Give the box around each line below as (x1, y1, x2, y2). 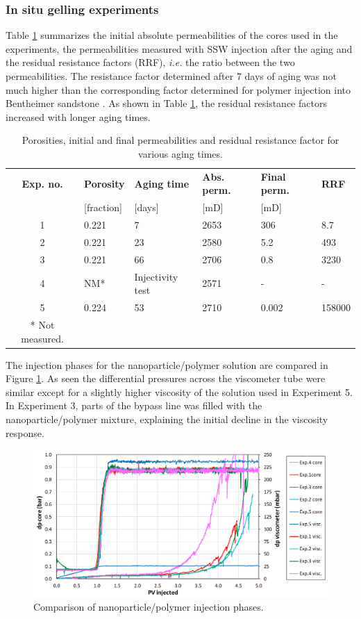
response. (6, 425, 44, 440)
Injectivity (134, 269, 178, 283)
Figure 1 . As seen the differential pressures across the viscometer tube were (6, 371, 326, 386)
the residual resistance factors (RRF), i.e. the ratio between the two (6, 55, 295, 69)
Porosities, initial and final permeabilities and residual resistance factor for (22, 133, 339, 147)
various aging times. (138, 146, 223, 160)
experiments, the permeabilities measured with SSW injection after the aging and (6, 41, 353, 56)
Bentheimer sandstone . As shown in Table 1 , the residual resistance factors (6, 96, 327, 110)
